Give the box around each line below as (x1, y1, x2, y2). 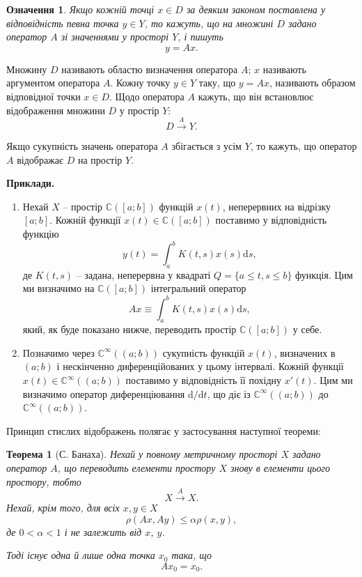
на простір (77, 152, 123, 167)
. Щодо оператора (109, 89, 184, 103)
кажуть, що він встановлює (198, 89, 313, 103)
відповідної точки (6, 89, 81, 103)
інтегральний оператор (150, 281, 246, 295)
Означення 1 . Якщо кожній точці (6, 2, 155, 16)
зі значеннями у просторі (61, 29, 169, 44)
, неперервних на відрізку (222, 199, 331, 213)
